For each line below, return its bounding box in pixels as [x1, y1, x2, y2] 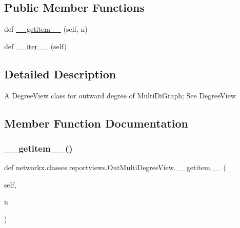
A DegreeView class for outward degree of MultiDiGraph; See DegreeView [4, 90, 236, 100]
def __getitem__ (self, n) [4, 24, 88, 34]
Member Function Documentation [4, 115, 189, 131]
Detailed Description [4, 66, 116, 81]
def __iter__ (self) [4, 40, 67, 51]
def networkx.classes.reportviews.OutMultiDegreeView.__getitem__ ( [4, 162, 226, 173]
